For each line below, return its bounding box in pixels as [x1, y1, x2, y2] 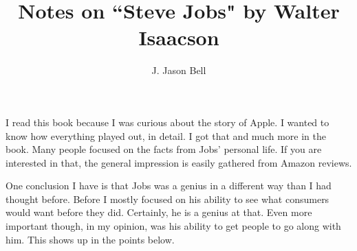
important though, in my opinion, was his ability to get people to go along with [6, 219, 341, 233]
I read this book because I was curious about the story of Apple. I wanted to [6, 115, 329, 129]
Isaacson [138, 23, 219, 51]
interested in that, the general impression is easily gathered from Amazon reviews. [6, 155, 352, 169]
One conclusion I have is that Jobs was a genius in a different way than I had [6, 178, 332, 193]
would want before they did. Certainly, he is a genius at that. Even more [6, 205, 312, 219]
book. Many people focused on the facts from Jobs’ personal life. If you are [6, 142, 322, 156]
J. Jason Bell [151, 63, 206, 77]
